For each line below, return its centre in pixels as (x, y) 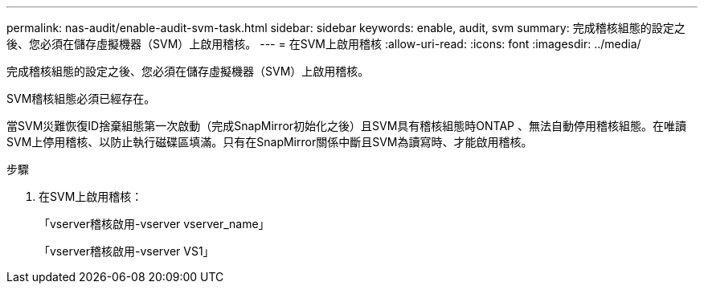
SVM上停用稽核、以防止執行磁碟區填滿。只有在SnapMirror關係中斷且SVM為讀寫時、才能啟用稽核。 (270, 142)
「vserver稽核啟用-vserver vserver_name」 (154, 224)
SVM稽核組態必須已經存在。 (81, 98)
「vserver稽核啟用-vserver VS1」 (127, 251)
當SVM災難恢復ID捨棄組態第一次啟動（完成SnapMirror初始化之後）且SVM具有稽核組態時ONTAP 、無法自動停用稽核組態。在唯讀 (346, 126)
